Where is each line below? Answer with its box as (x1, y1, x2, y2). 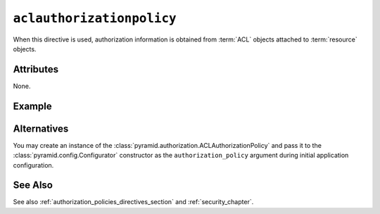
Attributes (13, 63, 59, 75)
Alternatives (13, 122, 69, 134)
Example (13, 100, 52, 112)
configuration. (13, 160, 54, 169)
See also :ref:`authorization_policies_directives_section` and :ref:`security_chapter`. (13, 198, 254, 206)
